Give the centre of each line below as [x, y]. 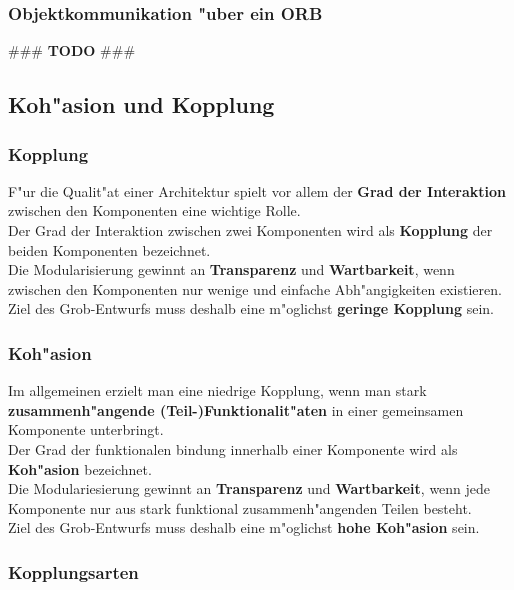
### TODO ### [72, 50]
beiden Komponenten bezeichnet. [109, 249]
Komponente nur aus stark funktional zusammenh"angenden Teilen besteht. [240, 507]
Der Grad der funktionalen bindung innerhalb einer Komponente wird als [233, 448]
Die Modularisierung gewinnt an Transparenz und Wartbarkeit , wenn [231, 269]
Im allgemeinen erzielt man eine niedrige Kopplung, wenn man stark [217, 390]
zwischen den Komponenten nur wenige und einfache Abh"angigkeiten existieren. [255, 288]
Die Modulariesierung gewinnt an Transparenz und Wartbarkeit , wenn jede [249, 488]
